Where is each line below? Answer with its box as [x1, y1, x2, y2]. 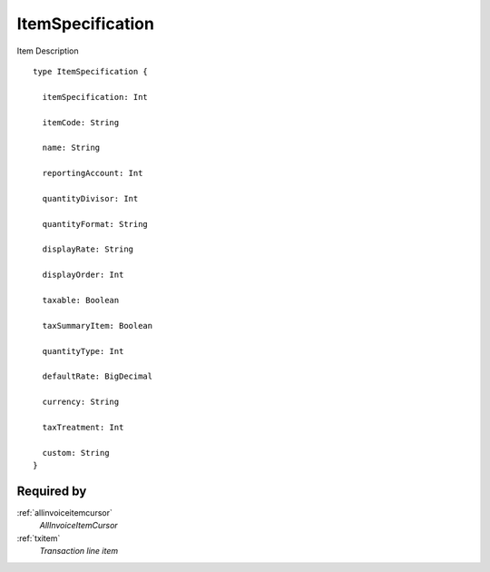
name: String [42, 143, 101, 153]
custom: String [42, 448, 110, 458]
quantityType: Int [42, 346, 124, 356]
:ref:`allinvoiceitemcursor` [16, 507, 113, 518]
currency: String [42, 397, 120, 408]
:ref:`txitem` [16, 532, 61, 544]
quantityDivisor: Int [42, 193, 139, 203]
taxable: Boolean [42, 295, 120, 305]
